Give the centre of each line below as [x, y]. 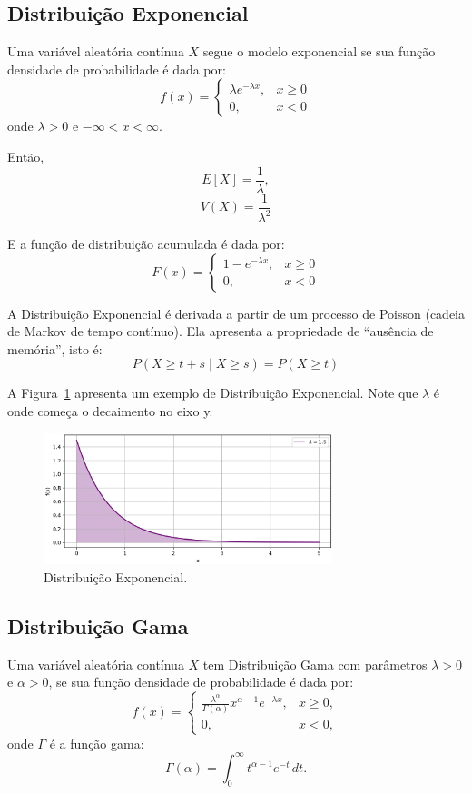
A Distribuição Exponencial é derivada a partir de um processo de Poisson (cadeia [236, 313]
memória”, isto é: [55, 348]
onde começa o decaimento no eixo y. [110, 411]
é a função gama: [97, 743]
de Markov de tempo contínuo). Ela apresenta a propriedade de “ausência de [221, 331]
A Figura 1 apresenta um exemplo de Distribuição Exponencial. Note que [213, 393]
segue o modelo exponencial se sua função [319, 51]
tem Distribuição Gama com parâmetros [315, 664]
